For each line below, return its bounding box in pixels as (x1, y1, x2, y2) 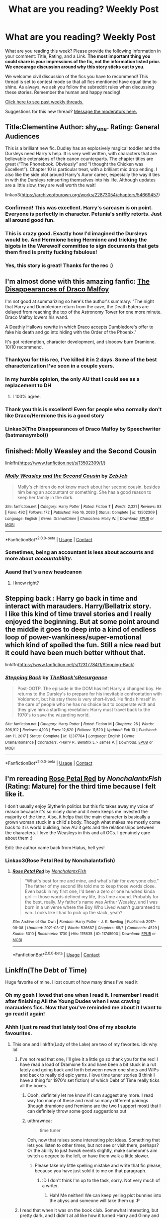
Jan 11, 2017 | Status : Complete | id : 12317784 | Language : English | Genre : (5, 733, 136, 739)
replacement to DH (5, 382, 52, 389)
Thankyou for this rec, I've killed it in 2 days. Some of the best (5, 356, 158, 363)
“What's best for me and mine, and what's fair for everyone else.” (24, 878, 159, 884)
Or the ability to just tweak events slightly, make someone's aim (27, 1147, 158, 1153)
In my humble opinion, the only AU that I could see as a (5, 376, 140, 383)
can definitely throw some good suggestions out (27, 1108, 127, 1114)
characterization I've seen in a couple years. (5, 362, 115, 369)
